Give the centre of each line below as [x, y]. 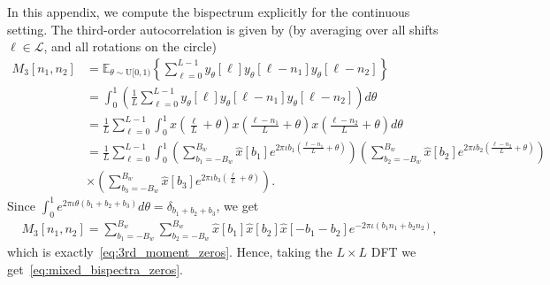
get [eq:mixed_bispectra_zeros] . [95, 269]
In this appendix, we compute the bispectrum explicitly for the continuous [209, 12]
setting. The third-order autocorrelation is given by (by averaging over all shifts [223, 29]
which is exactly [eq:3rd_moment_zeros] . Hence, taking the [170, 252]
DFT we [393, 252]
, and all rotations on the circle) [130, 46]
